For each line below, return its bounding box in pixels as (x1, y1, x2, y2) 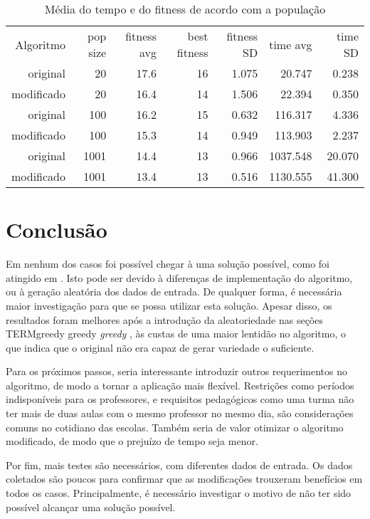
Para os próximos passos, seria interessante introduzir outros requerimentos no (6, 364, 348, 379)
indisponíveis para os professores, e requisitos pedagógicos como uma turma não (6, 392, 354, 407)
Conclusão (6, 215, 107, 244)
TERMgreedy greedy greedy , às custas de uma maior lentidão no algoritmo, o (6, 326, 347, 341)
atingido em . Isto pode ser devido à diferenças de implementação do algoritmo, (6, 270, 353, 285)
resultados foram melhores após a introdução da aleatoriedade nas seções (6, 312, 323, 327)
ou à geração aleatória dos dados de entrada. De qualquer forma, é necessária (6, 284, 342, 299)
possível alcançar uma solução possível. (6, 499, 176, 514)
